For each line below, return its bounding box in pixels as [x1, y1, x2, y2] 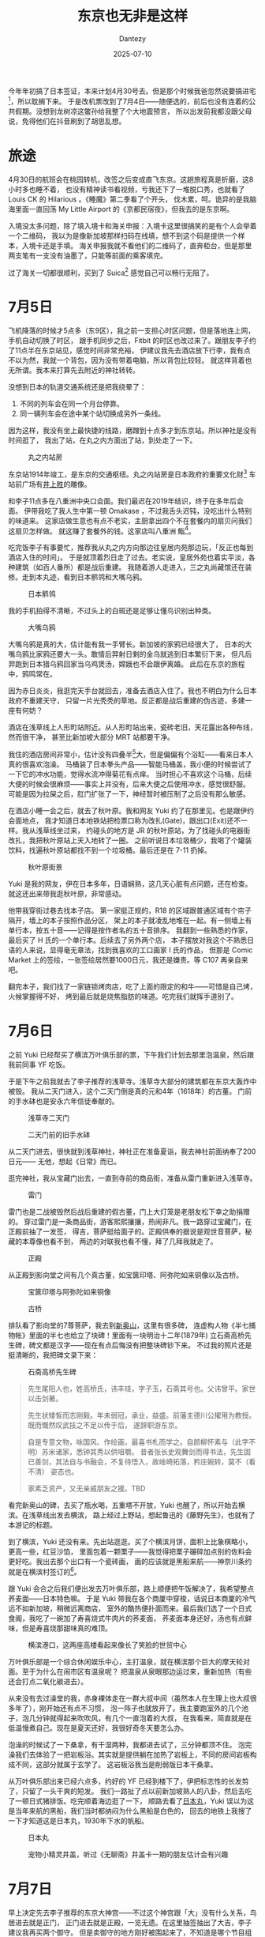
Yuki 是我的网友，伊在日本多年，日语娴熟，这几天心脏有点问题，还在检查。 [8, 879, 252, 889]
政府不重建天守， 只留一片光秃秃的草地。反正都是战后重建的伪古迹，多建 [8, 696, 245, 706]
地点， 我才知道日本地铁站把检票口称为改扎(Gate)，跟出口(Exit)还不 [21, 816, 241, 826]
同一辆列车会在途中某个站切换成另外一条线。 [19, 409, 166, 419]
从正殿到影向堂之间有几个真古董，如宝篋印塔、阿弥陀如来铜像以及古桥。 [8, 1270, 243, 1280]
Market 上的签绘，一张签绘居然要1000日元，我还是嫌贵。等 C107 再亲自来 [8, 955, 248, 965]
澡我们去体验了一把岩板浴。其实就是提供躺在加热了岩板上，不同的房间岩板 [8, 1750, 250, 1759]
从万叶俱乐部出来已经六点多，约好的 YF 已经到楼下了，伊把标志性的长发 [8, 1776, 242, 1786]
